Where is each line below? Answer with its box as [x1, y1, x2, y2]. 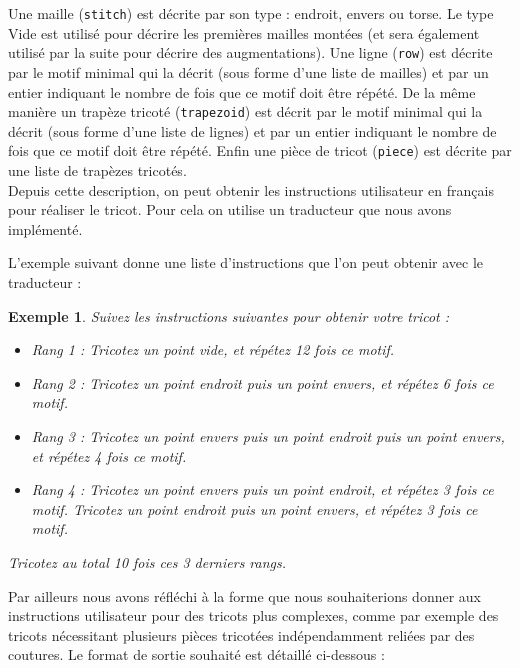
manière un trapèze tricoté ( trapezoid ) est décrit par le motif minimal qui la [8, 101, 483, 122]
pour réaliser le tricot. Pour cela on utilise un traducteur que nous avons [8, 199, 452, 220]
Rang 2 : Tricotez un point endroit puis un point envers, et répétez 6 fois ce [31, 372, 494, 393]
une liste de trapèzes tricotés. [8, 160, 187, 180]
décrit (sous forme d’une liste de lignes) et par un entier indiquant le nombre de [8, 120, 497, 141]
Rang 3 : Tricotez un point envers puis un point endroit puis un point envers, [31, 425, 505, 446]
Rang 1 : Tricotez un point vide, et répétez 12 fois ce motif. [31, 339, 395, 360]
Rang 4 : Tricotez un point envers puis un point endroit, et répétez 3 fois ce [31, 479, 494, 500]
